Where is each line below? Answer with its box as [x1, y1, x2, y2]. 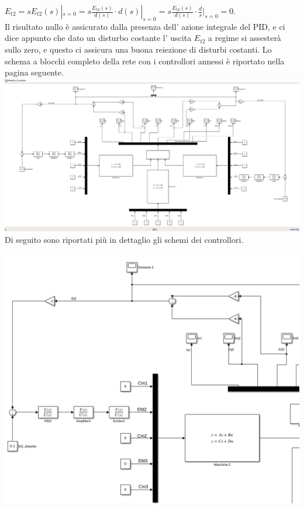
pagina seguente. [5, 66, 64, 78]
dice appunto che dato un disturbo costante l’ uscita [5, 32, 192, 44]
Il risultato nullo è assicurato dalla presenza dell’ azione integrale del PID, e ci [5, 20, 285, 32]
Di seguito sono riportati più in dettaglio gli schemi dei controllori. [5, 233, 244, 245]
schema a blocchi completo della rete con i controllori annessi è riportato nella [5, 54, 285, 67]
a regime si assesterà [208, 32, 281, 44]
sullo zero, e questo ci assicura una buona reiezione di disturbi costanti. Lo [5, 43, 272, 55]
